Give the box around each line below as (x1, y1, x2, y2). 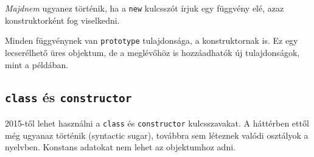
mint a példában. (5, 58, 69, 71)
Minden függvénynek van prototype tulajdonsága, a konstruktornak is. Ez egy (5, 34, 298, 47)
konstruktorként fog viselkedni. (5, 13, 120, 26)
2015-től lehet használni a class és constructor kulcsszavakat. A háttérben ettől (5, 116, 309, 129)
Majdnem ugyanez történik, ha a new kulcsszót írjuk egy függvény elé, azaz (5, 2, 284, 14)
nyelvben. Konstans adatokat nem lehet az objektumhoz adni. (5, 141, 235, 153)
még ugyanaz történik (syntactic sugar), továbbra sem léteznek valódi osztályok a (5, 128, 309, 141)
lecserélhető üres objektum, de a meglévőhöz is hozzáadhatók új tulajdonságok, (5, 46, 300, 58)
